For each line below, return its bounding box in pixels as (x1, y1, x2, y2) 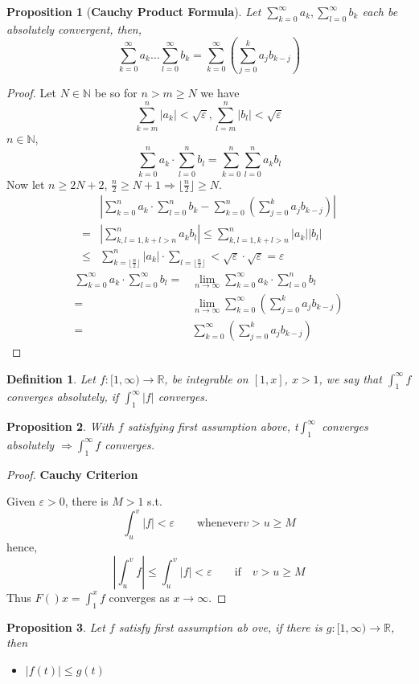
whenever (196, 518, 244, 530)
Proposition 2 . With (6, 418, 114, 435)
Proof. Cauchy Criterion (6, 465, 138, 482)
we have (200, 84, 240, 101)
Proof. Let (6, 84, 56, 101)
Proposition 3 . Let (6, 618, 105, 635)
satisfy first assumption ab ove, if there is (118, 618, 322, 635)
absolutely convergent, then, (6, 20, 142, 37)
